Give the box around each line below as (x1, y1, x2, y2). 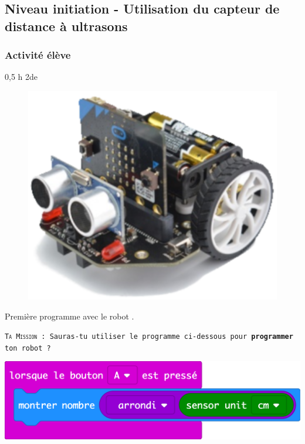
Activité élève (5, 48, 71, 62)
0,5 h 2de (5, 70, 38, 83)
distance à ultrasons (5, 16, 128, 35)
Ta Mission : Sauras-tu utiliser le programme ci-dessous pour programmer (5, 332, 293, 341)
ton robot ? (5, 344, 51, 352)
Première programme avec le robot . (5, 310, 134, 322)
